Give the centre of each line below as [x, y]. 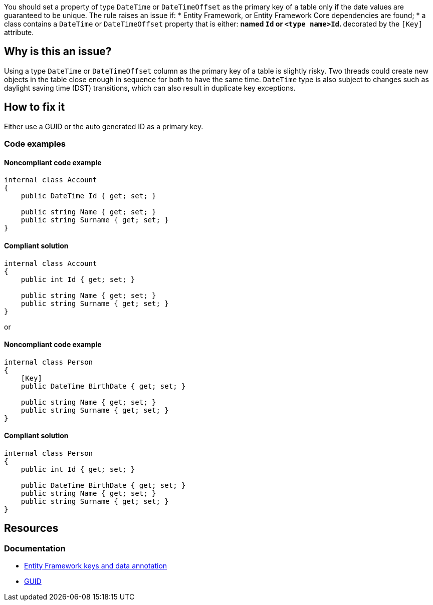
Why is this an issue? [58, 52]
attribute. [19, 32]
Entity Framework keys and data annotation [96, 566]
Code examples [35, 144]
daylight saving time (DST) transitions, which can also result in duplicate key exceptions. [150, 88]
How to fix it [35, 107]
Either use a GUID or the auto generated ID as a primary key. [104, 126]
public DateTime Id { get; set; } [88, 196]
